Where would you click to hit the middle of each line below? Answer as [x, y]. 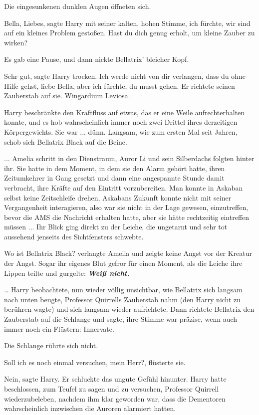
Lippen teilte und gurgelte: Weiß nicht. [67, 273]
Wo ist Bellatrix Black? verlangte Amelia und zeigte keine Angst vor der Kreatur [128, 253]
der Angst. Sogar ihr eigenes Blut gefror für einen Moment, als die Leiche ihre [123, 263]
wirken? [16, 42]
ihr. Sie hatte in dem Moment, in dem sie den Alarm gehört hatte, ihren [115, 168]
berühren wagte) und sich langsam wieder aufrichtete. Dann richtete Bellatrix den [129, 309]
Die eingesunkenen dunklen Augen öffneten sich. [78, 6]
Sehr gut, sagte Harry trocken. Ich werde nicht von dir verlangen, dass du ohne [125, 76]
